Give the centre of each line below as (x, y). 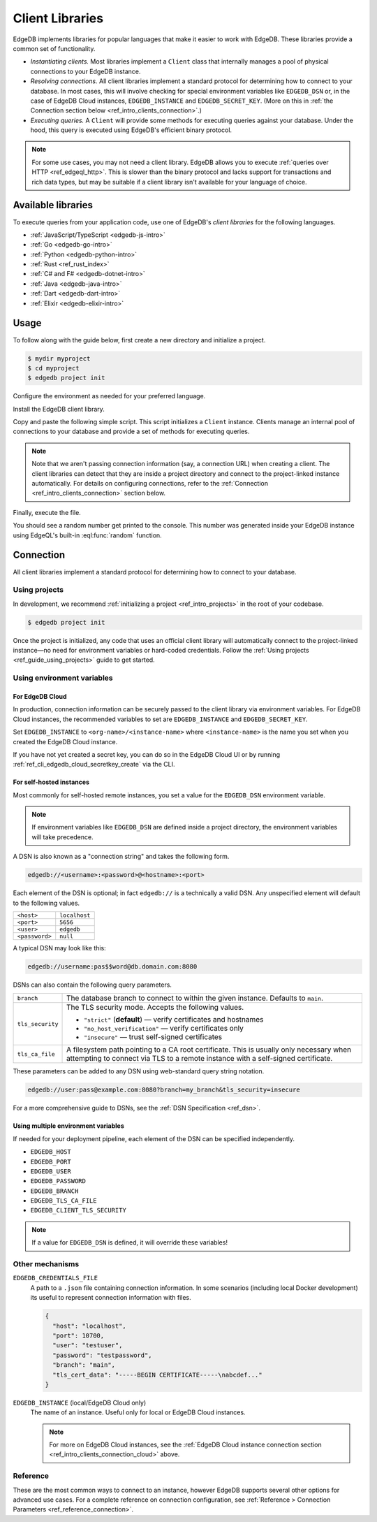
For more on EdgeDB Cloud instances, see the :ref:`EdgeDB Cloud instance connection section (185, 1445)
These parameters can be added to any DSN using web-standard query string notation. (139, 1071)
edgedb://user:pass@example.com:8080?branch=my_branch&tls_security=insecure (164, 1090)
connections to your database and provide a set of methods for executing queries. (131, 432)
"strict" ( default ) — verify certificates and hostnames (174, 1020)
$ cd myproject (53, 368)
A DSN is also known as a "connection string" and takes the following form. (121, 857)
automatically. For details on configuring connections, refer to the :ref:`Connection (150, 484)
